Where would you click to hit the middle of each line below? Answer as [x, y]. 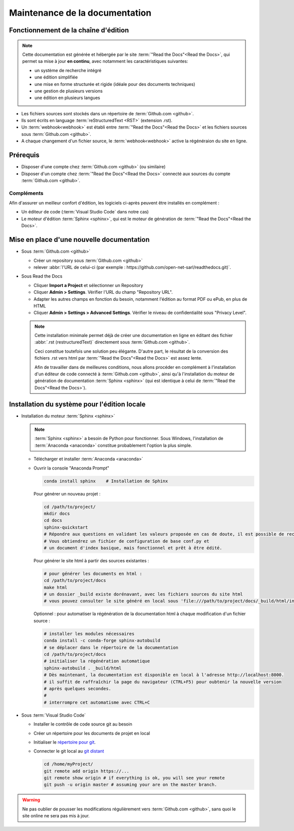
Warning [31, 800]
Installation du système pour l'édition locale [77, 404]
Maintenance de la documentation [80, 13]
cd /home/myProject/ [68, 764]
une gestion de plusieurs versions [69, 91]
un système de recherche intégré [68, 70]
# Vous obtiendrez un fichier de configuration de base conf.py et [127, 541]
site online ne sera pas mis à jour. [56, 816]
